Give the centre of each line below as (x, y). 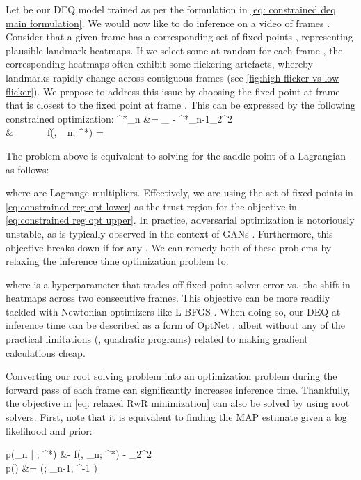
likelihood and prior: (49, 430)
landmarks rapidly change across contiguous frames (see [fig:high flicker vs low (173, 77)
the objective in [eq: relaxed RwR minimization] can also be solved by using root (178, 403)
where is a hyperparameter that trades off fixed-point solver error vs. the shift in (178, 284)
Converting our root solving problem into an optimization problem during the (171, 376)
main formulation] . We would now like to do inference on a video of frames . (168, 23)
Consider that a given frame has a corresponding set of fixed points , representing (179, 37)
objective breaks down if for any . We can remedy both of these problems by (169, 247)
